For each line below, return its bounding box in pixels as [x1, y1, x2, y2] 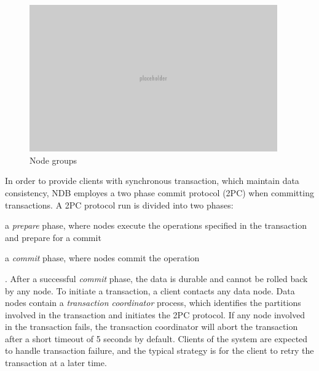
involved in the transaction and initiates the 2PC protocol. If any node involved [5, 308, 305, 321]
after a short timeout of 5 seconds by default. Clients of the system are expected [5, 332, 308, 345]
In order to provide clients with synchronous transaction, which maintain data [5, 174, 299, 187]
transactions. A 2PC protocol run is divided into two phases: [5, 198, 234, 211]
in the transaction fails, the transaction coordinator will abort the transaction [5, 320, 298, 333]
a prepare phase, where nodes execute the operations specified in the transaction [5, 219, 307, 232]
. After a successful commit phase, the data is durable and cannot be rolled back [5, 272, 308, 285]
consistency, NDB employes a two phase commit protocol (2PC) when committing [5, 186, 314, 199]
